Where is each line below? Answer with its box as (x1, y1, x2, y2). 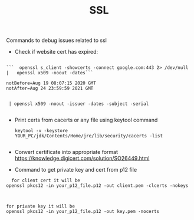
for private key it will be (6, 203, 75, 209)
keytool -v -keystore (14, 128, 68, 134)
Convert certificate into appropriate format (14, 149, 118, 156)
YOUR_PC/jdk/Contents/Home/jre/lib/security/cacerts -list (14, 133, 163, 139)
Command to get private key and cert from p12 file (14, 166, 137, 173)
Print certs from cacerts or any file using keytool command (14, 116, 158, 124)
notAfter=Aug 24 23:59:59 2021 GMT (6, 86, 94, 91)
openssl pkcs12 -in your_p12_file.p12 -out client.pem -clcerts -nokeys (6, 183, 189, 189)
